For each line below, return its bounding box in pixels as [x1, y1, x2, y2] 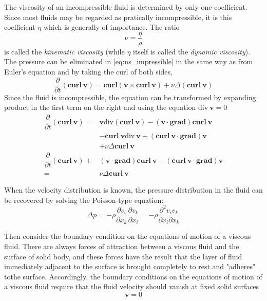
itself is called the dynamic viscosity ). [133, 46, 251, 57]
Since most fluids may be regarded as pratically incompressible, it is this [4, 11, 232, 22]
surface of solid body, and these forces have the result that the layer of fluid [4, 251, 242, 261]
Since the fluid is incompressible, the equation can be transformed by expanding [4, 91, 256, 102]
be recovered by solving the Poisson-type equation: [4, 194, 164, 205]
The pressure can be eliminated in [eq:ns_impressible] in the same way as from [4, 56, 253, 67]
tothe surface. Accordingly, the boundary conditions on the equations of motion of [4, 271, 262, 281]
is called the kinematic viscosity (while [4, 46, 125, 57]
